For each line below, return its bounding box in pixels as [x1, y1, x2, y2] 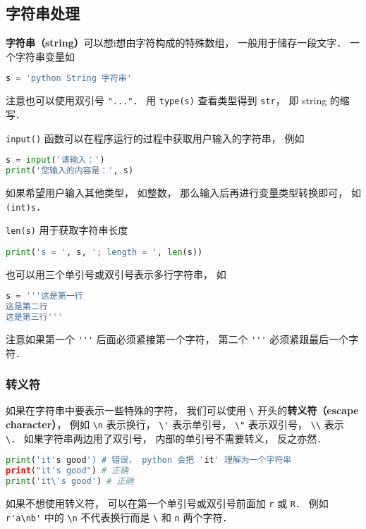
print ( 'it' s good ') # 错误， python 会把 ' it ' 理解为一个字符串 [6, 455, 292, 466]
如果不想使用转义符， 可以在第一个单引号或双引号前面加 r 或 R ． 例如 [6, 495, 329, 510]
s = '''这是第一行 [6, 291, 83, 301]
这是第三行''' [6, 312, 63, 323]
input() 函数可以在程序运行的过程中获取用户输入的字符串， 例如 [6, 130, 305, 145]
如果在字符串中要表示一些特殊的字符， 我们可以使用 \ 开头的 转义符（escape [6, 403, 359, 418]
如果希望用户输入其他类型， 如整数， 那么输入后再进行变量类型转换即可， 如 [6, 185, 361, 199]
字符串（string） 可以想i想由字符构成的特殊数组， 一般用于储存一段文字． [6, 35, 347, 50]
